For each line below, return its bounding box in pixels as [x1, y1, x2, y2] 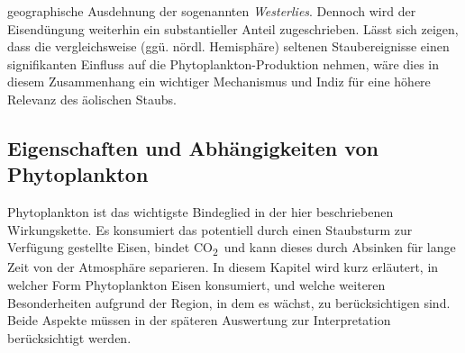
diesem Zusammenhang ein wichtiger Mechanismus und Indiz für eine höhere [7, 72, 431, 91]
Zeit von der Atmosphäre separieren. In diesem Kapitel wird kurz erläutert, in [7, 258, 439, 276]
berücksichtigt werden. [7, 328, 132, 347]
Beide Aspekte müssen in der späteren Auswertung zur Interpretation [7, 311, 391, 330]
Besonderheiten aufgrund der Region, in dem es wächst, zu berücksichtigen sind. [7, 293, 451, 312]
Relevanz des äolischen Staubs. [7, 89, 177, 108]
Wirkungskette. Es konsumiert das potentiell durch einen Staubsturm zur [7, 220, 413, 239]
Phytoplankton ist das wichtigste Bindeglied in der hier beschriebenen [7, 203, 394, 222]
